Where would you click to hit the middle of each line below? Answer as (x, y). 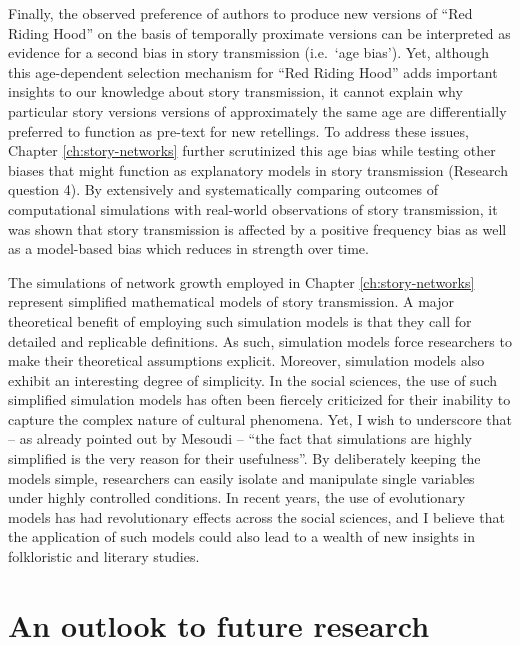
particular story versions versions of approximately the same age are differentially (257, 110)
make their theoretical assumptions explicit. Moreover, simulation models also (246, 360)
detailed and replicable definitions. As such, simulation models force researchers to (260, 340)
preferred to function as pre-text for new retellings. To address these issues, (238, 130)
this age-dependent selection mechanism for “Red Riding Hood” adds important (253, 71)
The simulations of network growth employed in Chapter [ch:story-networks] (241, 281)
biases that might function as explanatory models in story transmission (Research (258, 169)
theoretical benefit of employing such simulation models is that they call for (240, 320)
